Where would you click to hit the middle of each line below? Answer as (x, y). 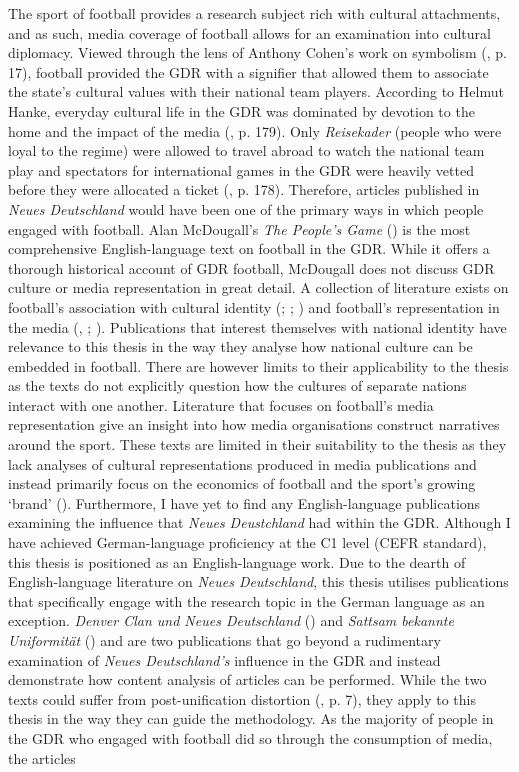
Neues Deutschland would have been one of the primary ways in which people (246, 208)
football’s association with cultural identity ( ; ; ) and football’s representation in (254, 306)
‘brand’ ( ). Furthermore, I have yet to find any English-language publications (244, 502)
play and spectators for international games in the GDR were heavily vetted (241, 169)
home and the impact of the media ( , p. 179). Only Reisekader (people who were (255, 130)
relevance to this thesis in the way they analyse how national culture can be (240, 346)
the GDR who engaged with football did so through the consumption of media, (250, 737)
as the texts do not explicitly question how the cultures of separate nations (237, 385)
